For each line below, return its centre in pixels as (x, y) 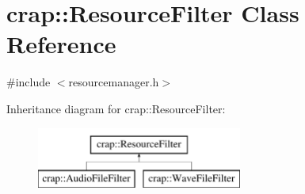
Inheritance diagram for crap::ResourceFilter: (116, 108)
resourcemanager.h (114, 82)
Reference (61, 44)
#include (29, 82)
